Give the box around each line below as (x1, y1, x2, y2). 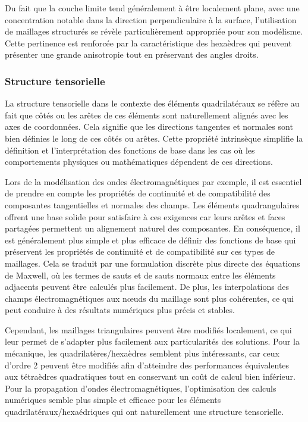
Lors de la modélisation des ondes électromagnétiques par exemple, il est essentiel (5, 175, 302, 187)
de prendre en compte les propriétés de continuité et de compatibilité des (5, 187, 271, 199)
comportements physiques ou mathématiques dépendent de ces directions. (5, 155, 273, 168)
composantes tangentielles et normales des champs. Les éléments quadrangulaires (5, 198, 300, 211)
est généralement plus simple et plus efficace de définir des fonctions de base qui (5, 233, 296, 246)
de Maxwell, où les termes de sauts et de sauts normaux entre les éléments (5, 268, 276, 281)
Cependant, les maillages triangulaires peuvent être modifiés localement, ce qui (5, 323, 292, 336)
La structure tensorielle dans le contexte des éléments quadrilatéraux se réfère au (5, 97, 300, 110)
